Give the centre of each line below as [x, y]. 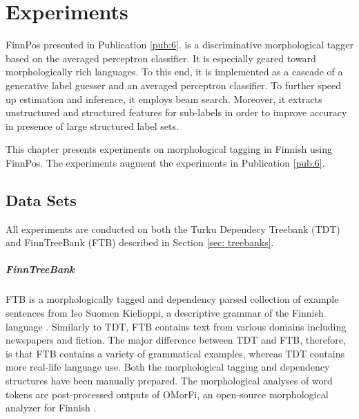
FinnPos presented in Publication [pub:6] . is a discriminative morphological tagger [179, 45]
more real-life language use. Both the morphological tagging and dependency [168, 367]
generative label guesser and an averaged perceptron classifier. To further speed [174, 85]
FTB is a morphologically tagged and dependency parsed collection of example [172, 299]
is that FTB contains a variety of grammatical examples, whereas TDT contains [175, 353]
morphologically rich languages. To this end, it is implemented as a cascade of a [174, 72]
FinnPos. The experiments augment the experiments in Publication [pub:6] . [165, 162]
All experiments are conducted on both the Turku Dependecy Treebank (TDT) [173, 229]
